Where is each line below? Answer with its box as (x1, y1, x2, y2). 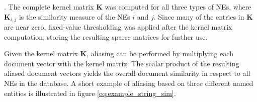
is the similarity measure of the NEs (19, 11, 130, 22)
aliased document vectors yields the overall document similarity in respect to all (4, 68, 250, 78)
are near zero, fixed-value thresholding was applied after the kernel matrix (4, 22, 232, 32)
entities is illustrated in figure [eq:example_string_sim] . (4, 87, 176, 98)
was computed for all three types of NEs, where (105, 2, 251, 12)
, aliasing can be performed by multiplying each (87, 48, 233, 59)
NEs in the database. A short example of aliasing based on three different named (4, 78, 253, 88)
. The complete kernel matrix (4, 2, 94, 12)
